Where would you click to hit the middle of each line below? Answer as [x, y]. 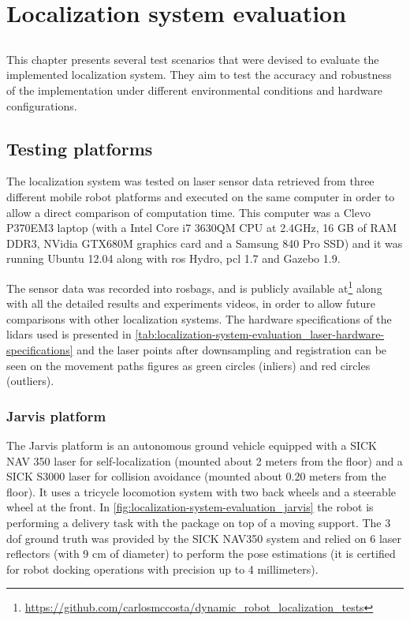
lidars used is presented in [69, 334]
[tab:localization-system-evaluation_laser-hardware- [260, 334]
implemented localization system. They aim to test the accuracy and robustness [199, 75]
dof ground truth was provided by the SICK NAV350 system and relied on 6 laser [204, 538]
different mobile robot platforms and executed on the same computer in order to [201, 196]
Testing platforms [80, 148]
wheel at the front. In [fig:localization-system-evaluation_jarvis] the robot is [190, 507]
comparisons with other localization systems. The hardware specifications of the [199, 318]
